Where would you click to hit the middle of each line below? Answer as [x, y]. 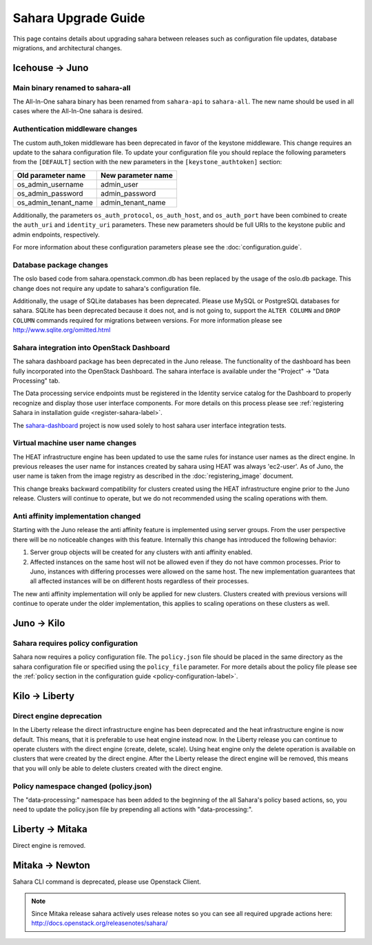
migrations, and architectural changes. [68, 48]
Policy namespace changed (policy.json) [82, 786]
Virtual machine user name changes [75, 443]
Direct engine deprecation [58, 715]
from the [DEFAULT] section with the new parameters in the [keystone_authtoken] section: [147, 162]
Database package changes [60, 265]
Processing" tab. [37, 380]
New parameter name [137, 175]
